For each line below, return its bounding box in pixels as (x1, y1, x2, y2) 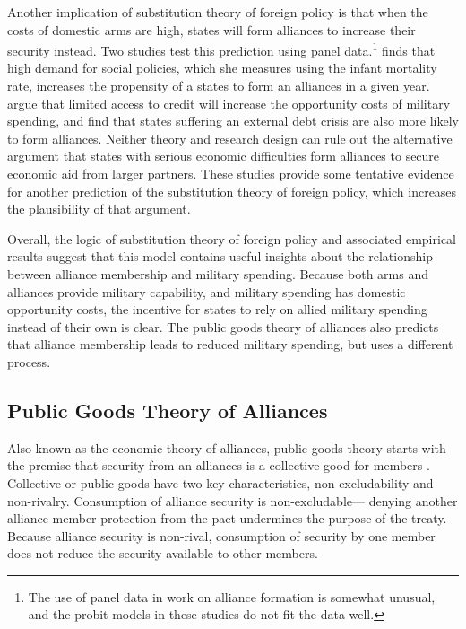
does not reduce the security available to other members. (7, 544, 318, 563)
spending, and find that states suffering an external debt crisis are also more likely (7, 111, 459, 130)
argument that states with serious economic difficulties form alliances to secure (7, 146, 440, 165)
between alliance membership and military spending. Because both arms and (7, 264, 429, 283)
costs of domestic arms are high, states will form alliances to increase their (7, 20, 416, 39)
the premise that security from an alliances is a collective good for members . (7, 456, 430, 475)
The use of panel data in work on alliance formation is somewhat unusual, (28, 587, 436, 606)
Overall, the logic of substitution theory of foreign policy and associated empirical (7, 229, 457, 248)
